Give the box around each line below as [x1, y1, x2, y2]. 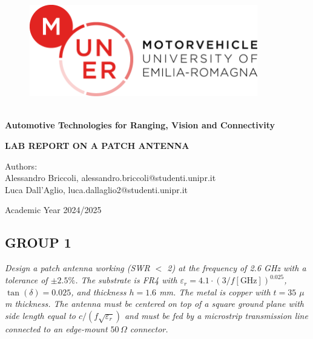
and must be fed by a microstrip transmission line [124, 309, 308, 321]
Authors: [5, 159, 38, 172]
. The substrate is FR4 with [75, 274, 177, 286]
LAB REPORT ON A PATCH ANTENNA [5, 139, 189, 151]
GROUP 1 [5, 233, 71, 252]
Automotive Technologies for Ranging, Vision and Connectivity [5, 119, 275, 131]
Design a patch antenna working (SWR [5, 262, 150, 274]
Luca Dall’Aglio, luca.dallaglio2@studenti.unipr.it [5, 183, 188, 196]
